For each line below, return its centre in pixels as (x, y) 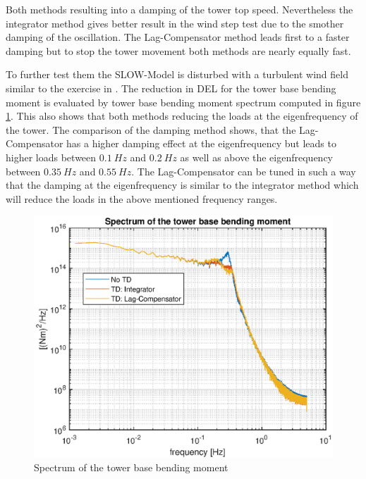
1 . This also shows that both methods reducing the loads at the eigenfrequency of (182, 116)
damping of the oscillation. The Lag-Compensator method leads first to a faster (178, 37)
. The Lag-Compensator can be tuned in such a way (244, 171)
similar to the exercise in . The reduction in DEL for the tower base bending (171, 88)
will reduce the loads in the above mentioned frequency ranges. (142, 198)
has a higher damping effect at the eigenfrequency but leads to (201, 143)
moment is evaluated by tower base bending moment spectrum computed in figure (183, 102)
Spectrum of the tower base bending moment (131, 467)
